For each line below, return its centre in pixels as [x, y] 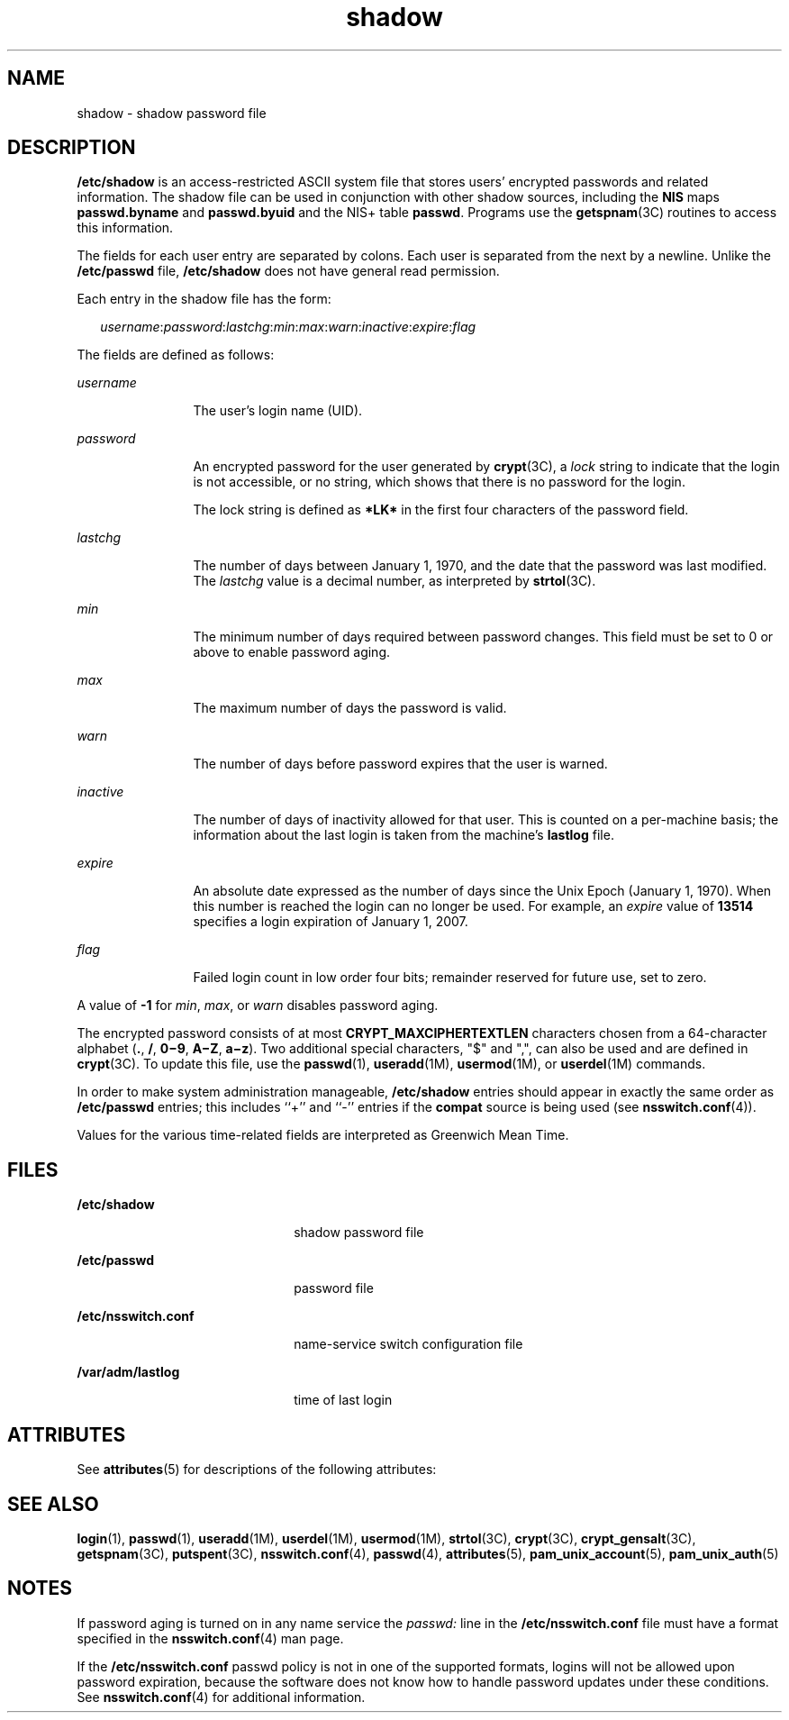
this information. [125, 228]
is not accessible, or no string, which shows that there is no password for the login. [439, 482]
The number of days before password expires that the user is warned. [400, 764]
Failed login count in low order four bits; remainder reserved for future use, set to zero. [450, 978]
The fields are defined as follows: [176, 355]
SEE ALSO [53, 1504]
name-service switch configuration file [408, 1344]
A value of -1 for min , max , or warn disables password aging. [258, 1006]
